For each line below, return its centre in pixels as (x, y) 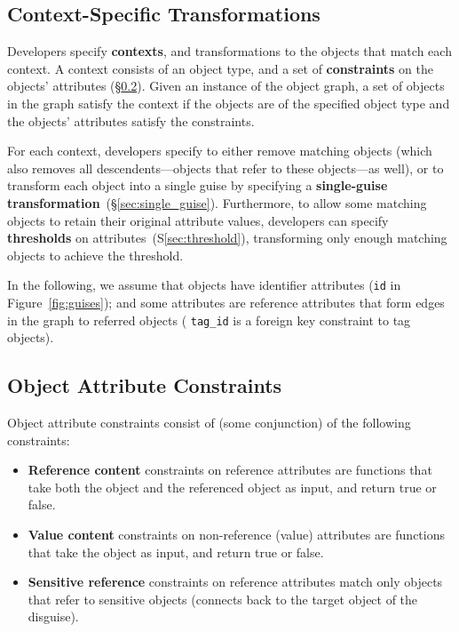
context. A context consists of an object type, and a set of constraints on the (220, 68)
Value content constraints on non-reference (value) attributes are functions (236, 534)
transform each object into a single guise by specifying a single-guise (198, 185)
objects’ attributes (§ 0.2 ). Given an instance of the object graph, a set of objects (226, 86)
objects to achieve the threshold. (95, 255)
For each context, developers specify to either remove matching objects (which (220, 151)
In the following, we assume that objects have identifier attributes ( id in (204, 285)
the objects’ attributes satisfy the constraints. (131, 120)
